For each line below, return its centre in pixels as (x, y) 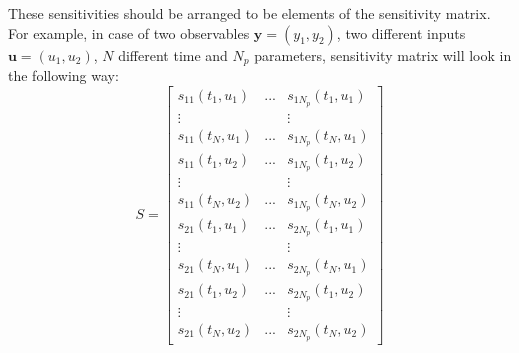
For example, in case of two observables (129, 32)
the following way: (63, 75)
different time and (173, 54)
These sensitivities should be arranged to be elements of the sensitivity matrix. (249, 13)
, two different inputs (401, 32)
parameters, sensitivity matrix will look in (383, 54)
